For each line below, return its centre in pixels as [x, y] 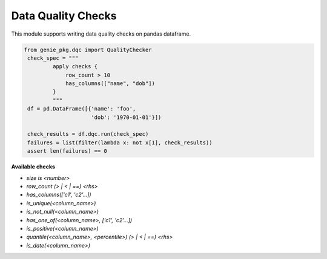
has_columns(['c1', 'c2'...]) [59, 195]
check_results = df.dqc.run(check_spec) [88, 134]
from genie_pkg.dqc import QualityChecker [88, 50]
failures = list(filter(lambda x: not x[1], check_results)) [120, 142]
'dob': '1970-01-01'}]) [126, 117]
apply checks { [75, 67]
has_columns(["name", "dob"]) [111, 84]
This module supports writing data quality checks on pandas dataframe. [101, 34]
